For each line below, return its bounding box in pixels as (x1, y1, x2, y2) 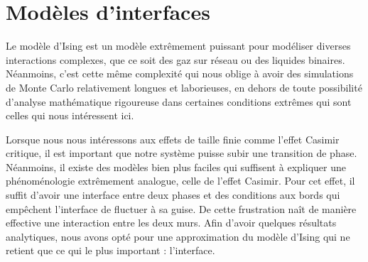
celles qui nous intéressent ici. (6, 108, 134, 123)
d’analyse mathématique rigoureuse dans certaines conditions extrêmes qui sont (6, 94, 352, 109)
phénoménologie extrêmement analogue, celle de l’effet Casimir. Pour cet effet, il (6, 173, 355, 188)
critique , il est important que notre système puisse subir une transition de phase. (6, 146, 357, 160)
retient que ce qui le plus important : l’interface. (6, 243, 215, 258)
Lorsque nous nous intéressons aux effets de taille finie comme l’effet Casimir (6, 131, 340, 146)
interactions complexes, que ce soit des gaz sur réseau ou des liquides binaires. (6, 52, 345, 67)
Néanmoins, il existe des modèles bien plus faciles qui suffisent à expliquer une (6, 159, 346, 174)
